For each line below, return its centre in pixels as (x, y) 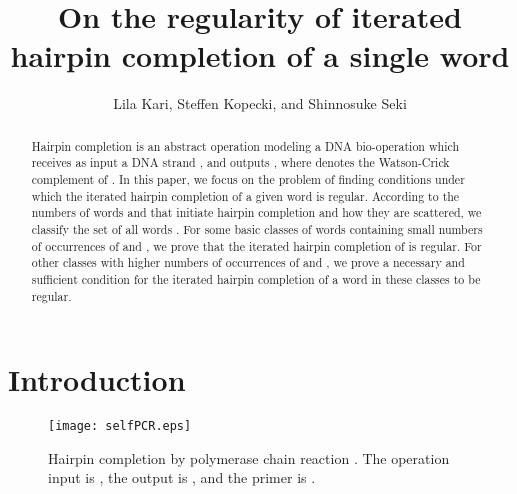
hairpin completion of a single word (260, 55)
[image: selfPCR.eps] (120, 426)
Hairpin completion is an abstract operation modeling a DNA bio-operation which (245, 145)
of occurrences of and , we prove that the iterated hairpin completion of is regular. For (256, 245)
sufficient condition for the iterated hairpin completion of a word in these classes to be (256, 278)
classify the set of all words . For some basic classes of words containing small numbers (257, 228)
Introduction (97, 379)
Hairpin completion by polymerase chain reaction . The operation (249, 457)
